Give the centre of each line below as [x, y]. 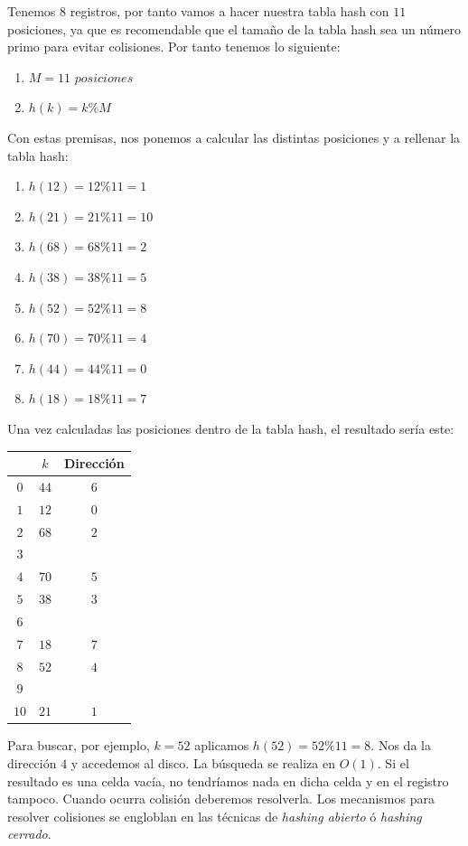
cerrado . [29, 834]
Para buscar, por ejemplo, [79, 745]
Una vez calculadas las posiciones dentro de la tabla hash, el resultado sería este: [231, 428]
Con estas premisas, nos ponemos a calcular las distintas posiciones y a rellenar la [234, 137]
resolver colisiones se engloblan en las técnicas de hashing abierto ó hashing [215, 816]
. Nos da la [401, 745]
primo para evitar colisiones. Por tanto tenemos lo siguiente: [174, 47]
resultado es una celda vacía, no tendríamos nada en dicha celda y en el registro [228, 780]
